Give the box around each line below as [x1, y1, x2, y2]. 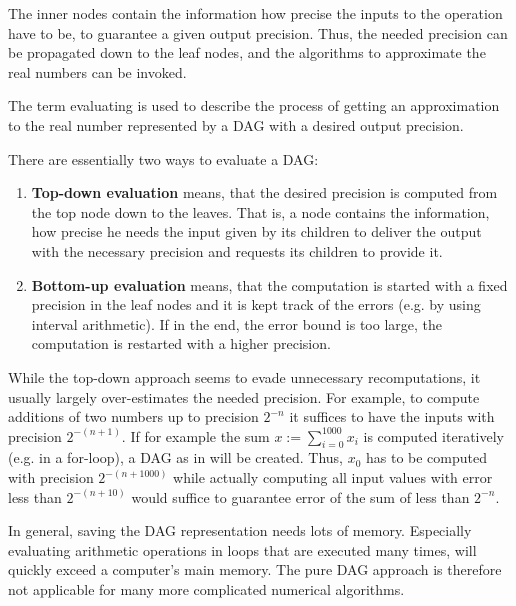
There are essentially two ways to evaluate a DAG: [8, 148, 319, 169]
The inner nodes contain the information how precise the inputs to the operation [8, 3, 503, 23]
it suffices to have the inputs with [289, 406, 495, 427]
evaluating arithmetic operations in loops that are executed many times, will [8, 539, 477, 560]
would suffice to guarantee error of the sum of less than [131, 486, 470, 507]
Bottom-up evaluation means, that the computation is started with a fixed [31, 274, 508, 295]
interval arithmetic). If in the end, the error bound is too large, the [31, 313, 443, 334]
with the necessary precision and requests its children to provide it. [31, 240, 443, 261]
